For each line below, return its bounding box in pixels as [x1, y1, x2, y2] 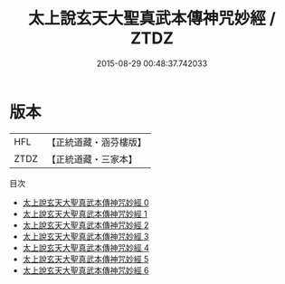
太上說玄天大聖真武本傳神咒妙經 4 [22, 241, 149, 253]
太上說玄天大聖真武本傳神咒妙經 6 [22, 264, 149, 276]
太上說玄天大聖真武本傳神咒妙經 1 [22, 208, 147, 219]
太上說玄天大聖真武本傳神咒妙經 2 [22, 219, 149, 231]
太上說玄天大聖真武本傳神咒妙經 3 [22, 231, 149, 241]
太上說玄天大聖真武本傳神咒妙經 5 [22, 253, 149, 264]
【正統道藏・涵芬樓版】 [46, 136, 147, 148]
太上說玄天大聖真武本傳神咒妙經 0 [22, 196, 149, 208]
